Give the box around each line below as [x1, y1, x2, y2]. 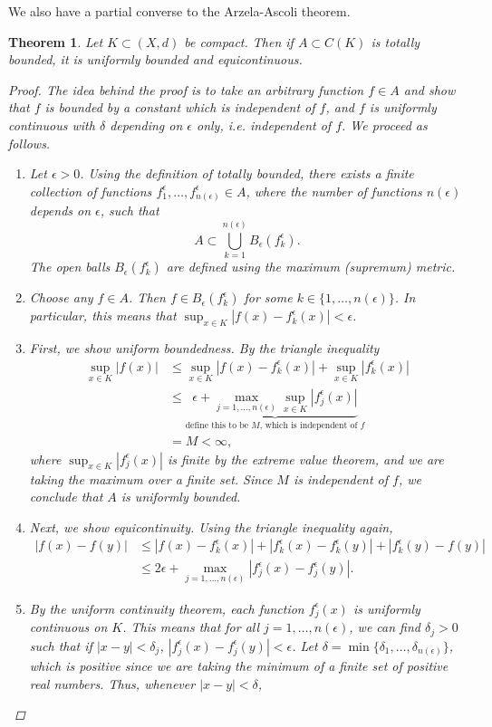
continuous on [29, 617, 108, 636]
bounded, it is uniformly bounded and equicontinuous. [8, 50, 303, 69]
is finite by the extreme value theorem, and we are [167, 449, 444, 468]
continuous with [8, 115, 95, 134]
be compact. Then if [184, 32, 294, 51]
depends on [29, 201, 92, 220]
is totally [371, 32, 420, 51]
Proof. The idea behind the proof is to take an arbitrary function [8, 80, 364, 99]
